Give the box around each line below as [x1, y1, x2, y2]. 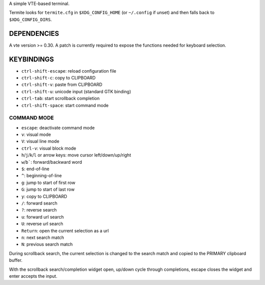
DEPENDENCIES [9, 29, 59, 38]
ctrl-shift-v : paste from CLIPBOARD [21, 81, 103, 88]
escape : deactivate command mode [21, 125, 95, 130]
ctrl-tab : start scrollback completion [21, 96, 100, 102]
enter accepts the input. [9, 273, 57, 279]
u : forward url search [21, 214, 64, 220]
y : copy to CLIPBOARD [21, 193, 67, 199]
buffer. [9, 258, 23, 263]
